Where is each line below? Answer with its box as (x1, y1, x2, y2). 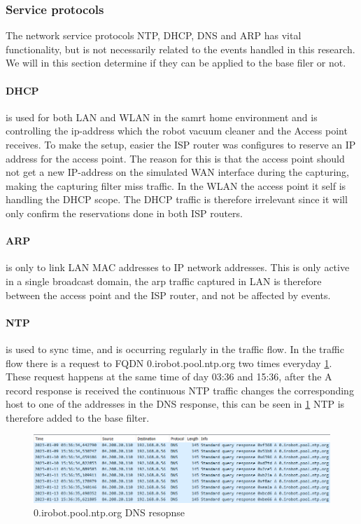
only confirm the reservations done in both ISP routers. (6, 205, 243, 220)
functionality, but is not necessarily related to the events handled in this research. (6, 41, 355, 56)
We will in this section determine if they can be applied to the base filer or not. (6, 55, 346, 70)
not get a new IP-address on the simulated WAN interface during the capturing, (6, 165, 349, 179)
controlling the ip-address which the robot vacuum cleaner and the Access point (6, 123, 348, 138)
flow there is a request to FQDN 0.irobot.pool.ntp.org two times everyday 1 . (6, 355, 332, 370)
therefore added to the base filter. (6, 410, 150, 425)
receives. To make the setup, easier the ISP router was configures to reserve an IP (6, 137, 356, 151)
